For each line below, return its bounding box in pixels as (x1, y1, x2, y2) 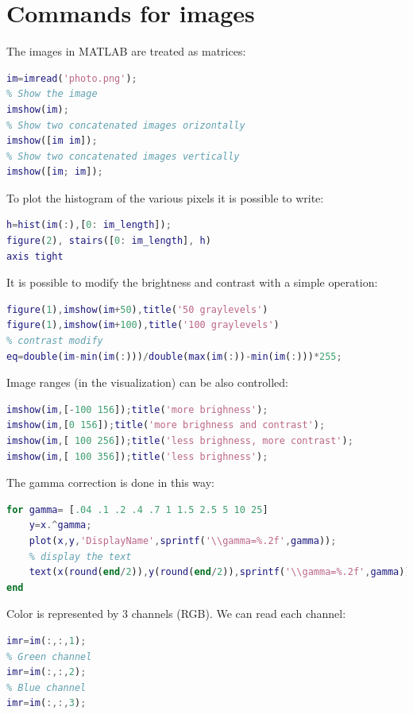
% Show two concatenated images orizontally (6, 119, 245, 131)
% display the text (29, 550, 132, 562)
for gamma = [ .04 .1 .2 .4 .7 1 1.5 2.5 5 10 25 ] (6, 504, 268, 515)
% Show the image (6, 88, 98, 100)
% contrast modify (6, 335, 103, 347)
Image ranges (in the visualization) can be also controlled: (6, 374, 288, 391)
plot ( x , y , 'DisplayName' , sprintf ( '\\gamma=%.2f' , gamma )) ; (29, 535, 337, 546)
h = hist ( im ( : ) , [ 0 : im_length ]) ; (6, 219, 172, 231)
